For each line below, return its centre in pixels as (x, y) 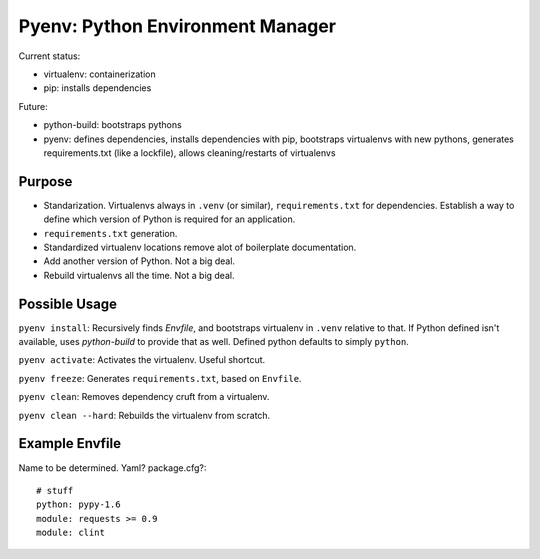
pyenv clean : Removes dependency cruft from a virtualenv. (144, 397)
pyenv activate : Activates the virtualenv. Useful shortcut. (142, 360)
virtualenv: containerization (99, 74)
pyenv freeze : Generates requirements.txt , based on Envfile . (160, 378)
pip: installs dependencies (97, 88)
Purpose (45, 181)
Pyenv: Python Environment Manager (177, 26)
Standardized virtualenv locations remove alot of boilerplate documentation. (200, 247)
